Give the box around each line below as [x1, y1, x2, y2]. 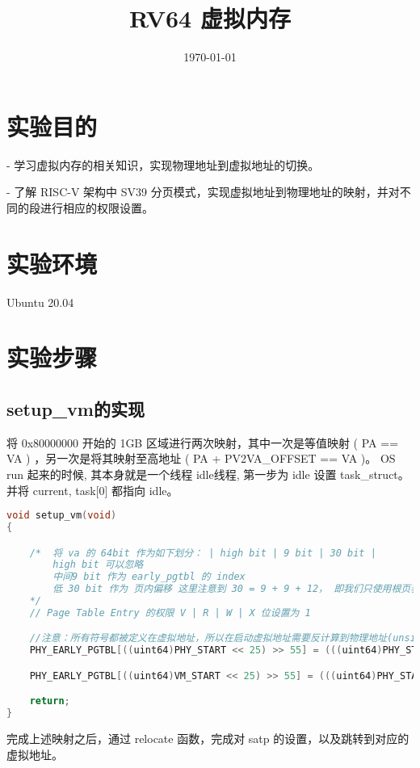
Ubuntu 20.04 [6, 293, 74, 310]
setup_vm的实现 [6, 396, 145, 421]
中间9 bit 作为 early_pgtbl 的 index [52, 571, 246, 583]
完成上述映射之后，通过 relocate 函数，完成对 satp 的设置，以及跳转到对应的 [6, 730, 409, 747]
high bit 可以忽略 [52, 559, 144, 571]
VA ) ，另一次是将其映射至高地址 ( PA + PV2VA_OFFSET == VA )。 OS [6, 450, 396, 467]
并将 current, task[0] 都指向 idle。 [6, 481, 178, 498]
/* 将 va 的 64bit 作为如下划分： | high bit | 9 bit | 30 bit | [29, 547, 376, 559]
